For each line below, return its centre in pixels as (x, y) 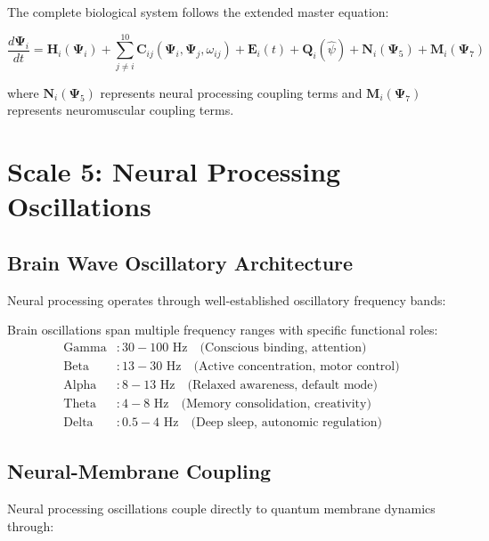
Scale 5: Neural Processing (174, 171)
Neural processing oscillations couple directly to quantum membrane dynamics (221, 509)
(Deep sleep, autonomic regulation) (287, 423)
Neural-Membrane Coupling (139, 471)
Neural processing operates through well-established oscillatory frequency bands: (227, 299)
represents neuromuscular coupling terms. (121, 110)
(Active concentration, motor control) (297, 366)
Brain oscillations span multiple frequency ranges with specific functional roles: (223, 330)
